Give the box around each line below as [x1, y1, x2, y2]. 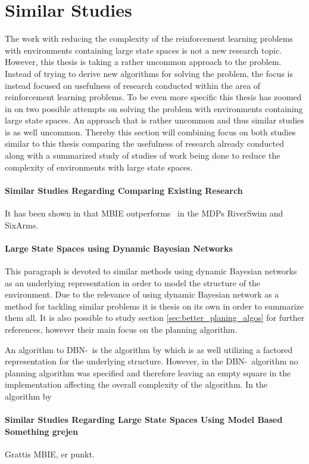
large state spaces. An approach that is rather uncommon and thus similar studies [5, 114, 304, 126]
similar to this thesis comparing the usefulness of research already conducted [5, 137, 285, 150]
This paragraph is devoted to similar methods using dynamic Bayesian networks [5, 265, 297, 277]
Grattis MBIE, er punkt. [5, 447, 95, 460]
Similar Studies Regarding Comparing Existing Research [5, 184, 243, 196]
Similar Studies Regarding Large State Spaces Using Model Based [5, 413, 283, 426]
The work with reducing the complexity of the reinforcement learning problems [5, 32, 294, 45]
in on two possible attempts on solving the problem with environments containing [5, 102, 303, 115]
